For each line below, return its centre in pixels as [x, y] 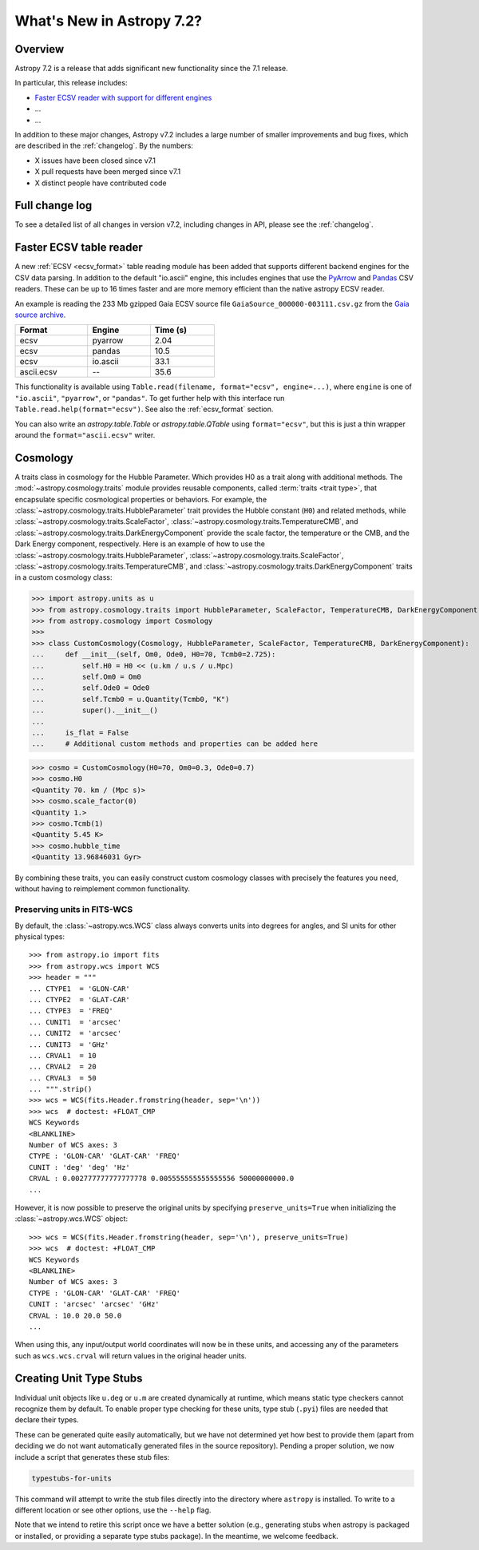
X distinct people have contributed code [101, 183]
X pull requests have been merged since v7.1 [108, 172]
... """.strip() [61, 1089]
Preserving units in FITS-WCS [74, 910]
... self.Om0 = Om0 [86, 677]
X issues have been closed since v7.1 [95, 161]
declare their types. [47, 1420]
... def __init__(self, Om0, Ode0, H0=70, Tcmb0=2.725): [154, 654]
